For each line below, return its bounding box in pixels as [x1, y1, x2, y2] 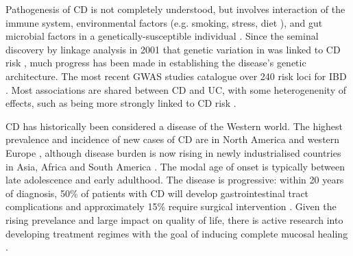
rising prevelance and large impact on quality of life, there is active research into [5, 212, 343, 227]
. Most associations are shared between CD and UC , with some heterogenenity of [5, 82, 346, 97]
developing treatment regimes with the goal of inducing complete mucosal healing [5, 226, 348, 240]
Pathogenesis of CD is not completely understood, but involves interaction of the [5, 2, 345, 16]
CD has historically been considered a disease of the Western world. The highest [5, 118, 343, 133]
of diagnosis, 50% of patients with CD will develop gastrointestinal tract [5, 185, 309, 200]
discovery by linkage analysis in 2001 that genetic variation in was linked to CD [5, 42, 341, 56]
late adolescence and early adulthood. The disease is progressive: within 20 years [5, 172, 344, 187]
